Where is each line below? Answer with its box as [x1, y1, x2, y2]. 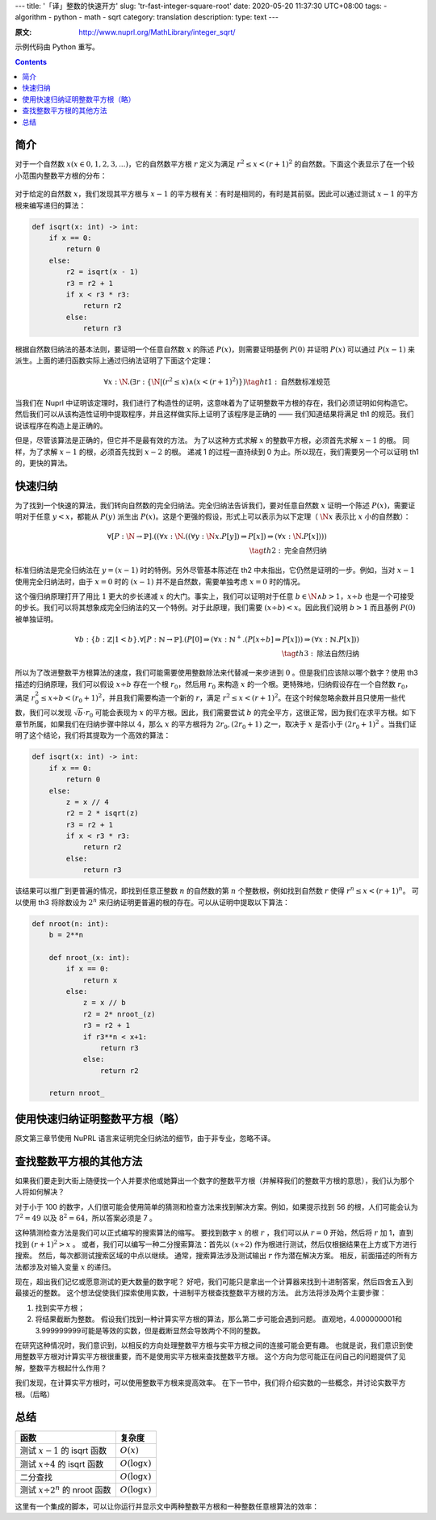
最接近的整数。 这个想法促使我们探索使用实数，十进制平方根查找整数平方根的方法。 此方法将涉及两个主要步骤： [15, 1288, 387, 1298]
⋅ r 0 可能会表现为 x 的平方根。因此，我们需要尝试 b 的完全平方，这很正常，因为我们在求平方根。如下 [82, 707, 417, 719]
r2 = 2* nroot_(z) [82, 1009, 157, 1018]
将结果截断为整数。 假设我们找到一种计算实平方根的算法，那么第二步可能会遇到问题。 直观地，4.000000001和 [35, 1314, 403, 1324]
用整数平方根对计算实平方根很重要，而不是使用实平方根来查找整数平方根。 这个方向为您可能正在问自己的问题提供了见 [15, 1352, 406, 1362]
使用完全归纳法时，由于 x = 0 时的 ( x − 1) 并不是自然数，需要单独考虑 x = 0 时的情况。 [15, 576, 305, 586]
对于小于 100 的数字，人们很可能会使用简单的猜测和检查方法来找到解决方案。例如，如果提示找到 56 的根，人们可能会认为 [15, 1202, 419, 1211]
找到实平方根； [35, 1303, 85, 1312]
